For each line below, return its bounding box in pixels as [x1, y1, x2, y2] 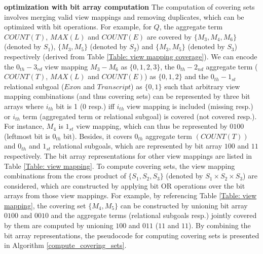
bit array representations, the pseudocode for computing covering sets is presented [4, 230, 259, 240]
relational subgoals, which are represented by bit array [53, 140, 222, 151]
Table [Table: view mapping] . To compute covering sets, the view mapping [4, 160, 235, 171]
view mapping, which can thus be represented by [76, 121, 228, 131]
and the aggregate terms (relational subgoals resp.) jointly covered [51, 210, 257, 221]
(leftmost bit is [4, 130, 50, 141]
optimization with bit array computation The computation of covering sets [4, 2, 255, 12]
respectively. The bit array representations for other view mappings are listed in [4, 150, 252, 161]
